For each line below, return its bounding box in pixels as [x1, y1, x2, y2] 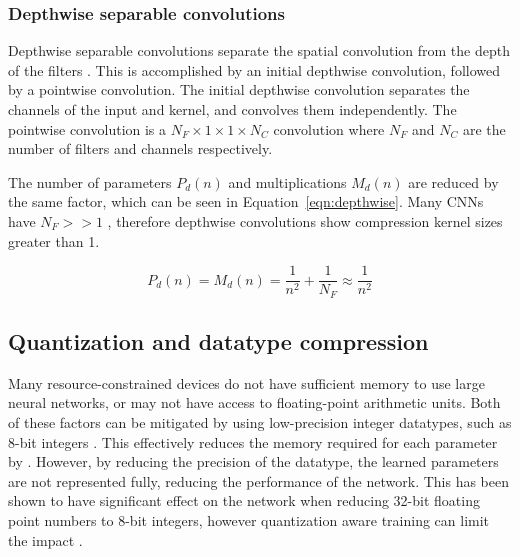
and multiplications [228, 171, 347, 192]
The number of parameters [8, 171, 172, 192]
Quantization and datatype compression [8, 326, 429, 357]
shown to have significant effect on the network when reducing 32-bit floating [8, 490, 480, 511]
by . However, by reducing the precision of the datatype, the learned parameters [8, 451, 499, 472]
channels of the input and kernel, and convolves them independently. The [8, 99, 457, 119]
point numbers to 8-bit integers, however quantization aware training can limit [8, 510, 490, 531]
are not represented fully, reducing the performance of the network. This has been [8, 470, 510, 491]
